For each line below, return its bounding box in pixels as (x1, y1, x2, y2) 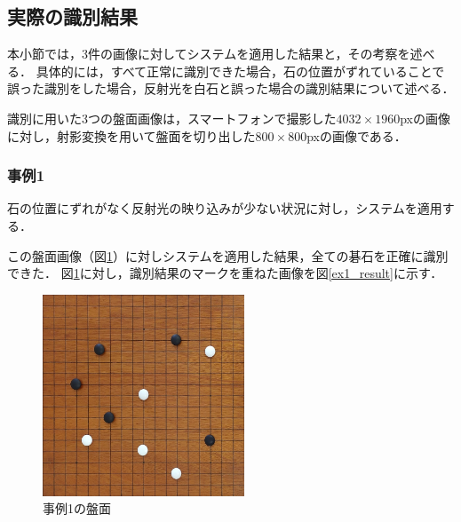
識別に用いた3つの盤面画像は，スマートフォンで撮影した (7, 108, 337, 127)
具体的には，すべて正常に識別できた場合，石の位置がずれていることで (36, 61, 445, 80)
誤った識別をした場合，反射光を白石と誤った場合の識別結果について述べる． (7, 79, 455, 98)
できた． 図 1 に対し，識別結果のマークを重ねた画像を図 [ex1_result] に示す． (7, 264, 443, 282)
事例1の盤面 (43, 499, 111, 518)
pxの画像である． (306, 126, 407, 145)
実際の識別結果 (7, 3, 138, 30)
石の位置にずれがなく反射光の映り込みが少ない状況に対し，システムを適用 (7, 199, 442, 217)
